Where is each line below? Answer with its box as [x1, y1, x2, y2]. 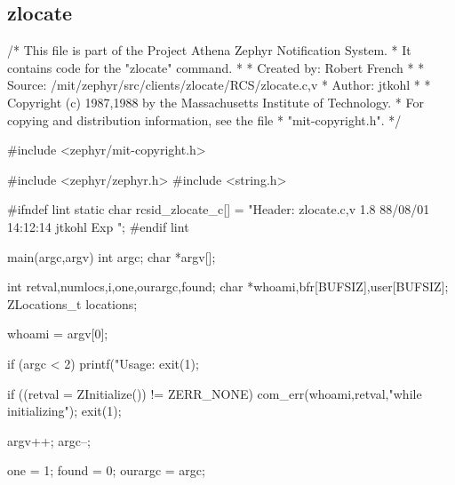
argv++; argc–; [7, 431, 91, 449]
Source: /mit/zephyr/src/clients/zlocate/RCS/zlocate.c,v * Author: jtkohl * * [7, 76, 431, 94]
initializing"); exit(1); [7, 402, 122, 420]
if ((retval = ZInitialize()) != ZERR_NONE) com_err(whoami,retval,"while [7, 384, 422, 402]
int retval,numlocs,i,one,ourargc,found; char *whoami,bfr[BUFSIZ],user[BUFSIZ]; [7, 277, 449, 296]
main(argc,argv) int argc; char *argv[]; [7, 247, 216, 266]
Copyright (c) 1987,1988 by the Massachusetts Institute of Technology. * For [7, 92, 424, 111]
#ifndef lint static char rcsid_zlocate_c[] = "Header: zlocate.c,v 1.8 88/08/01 [7, 200, 430, 219]
